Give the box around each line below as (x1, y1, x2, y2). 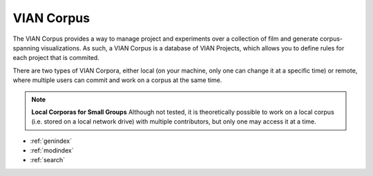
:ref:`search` (30, 156, 66, 164)
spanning (12, 43, 39, 52)
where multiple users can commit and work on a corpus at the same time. (12, 76, 222, 84)
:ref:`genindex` (30, 137, 73, 145)
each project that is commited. (12, 54, 99, 62)
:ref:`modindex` (30, 146, 74, 155)
